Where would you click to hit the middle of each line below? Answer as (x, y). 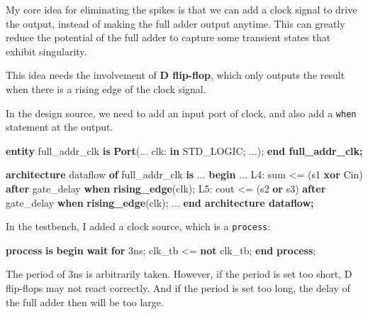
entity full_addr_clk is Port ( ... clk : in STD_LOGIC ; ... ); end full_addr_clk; (184, 150)
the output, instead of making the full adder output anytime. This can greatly (175, 23)
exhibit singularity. (46, 51)
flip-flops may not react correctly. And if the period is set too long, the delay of (178, 288)
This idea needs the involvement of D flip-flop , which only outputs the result (175, 75)
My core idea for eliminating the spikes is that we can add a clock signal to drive (182, 9)
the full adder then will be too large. (85, 302)
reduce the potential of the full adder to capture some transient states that (168, 37)
